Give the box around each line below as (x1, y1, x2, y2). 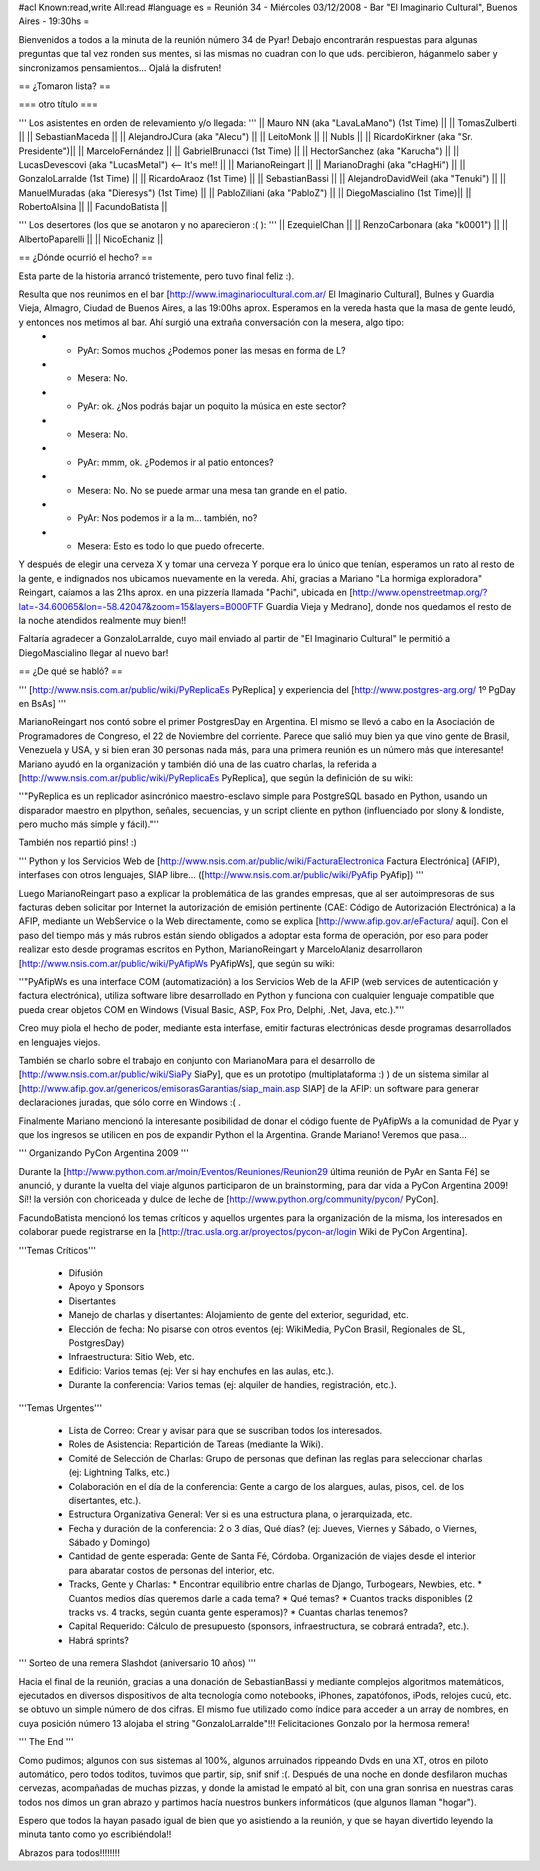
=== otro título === (18, 98, 99, 110)
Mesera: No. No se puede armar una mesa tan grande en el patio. (77, 484, 348, 496)
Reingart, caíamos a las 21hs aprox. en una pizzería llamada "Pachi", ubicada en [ (18, 586, 353, 599)
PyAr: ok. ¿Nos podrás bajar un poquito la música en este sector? (77, 400, 347, 412)
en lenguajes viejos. (18, 1036, 101, 1048)
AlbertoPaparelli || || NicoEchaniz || (18, 233, 164, 245)
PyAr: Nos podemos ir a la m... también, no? (77, 512, 258, 524)
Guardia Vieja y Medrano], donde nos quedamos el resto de (265, 600, 512, 612)
